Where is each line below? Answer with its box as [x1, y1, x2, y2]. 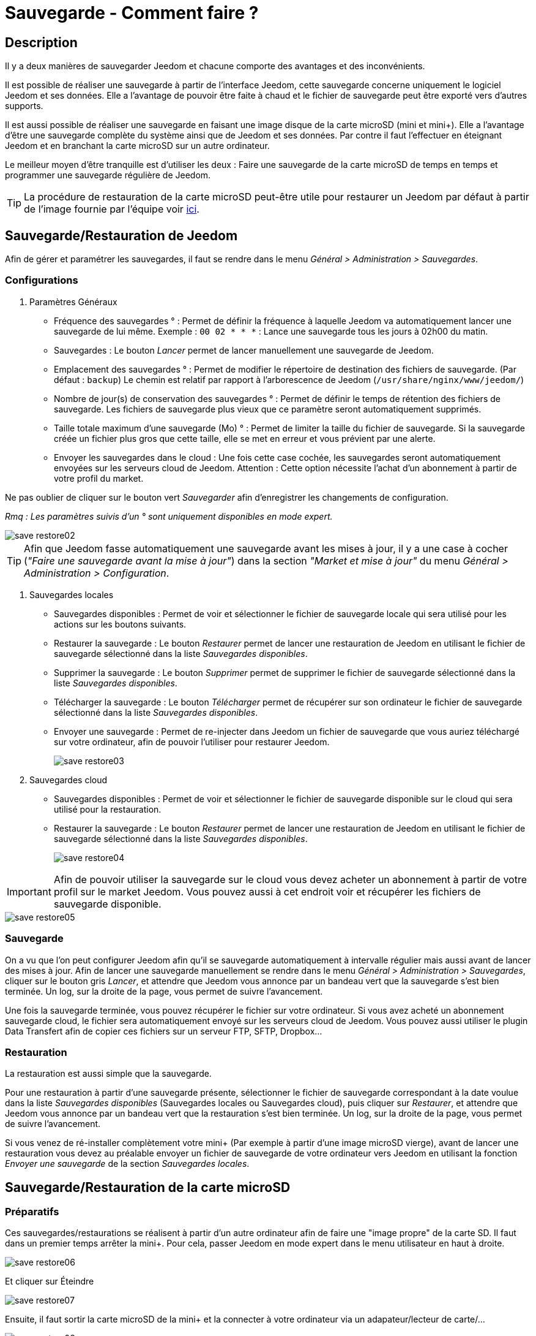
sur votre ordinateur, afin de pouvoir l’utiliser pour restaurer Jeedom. [54, 736, 330, 747]
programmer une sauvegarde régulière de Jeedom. [5, 170, 211, 181]
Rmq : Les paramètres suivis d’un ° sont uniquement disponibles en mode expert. [5, 510, 333, 522]
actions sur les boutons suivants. [54, 618, 187, 629]
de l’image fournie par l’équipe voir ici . [24, 203, 199, 216]
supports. [5, 101, 43, 112]
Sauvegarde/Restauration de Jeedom [5, 227, 238, 243]
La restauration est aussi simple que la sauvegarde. [5, 1068, 212, 1079]
